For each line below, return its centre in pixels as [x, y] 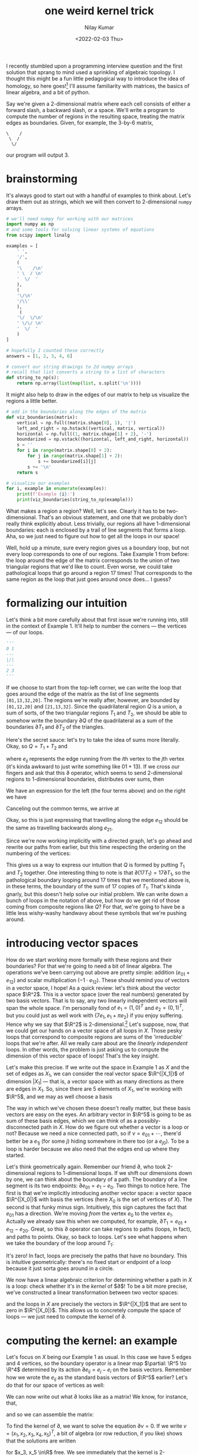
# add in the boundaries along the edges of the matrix [76, 412]
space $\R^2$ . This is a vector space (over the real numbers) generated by [98, 994]
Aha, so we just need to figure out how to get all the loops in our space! [93, 536]
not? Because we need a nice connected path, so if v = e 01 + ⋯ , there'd [94, 1134]
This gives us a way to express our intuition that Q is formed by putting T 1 [95, 865]
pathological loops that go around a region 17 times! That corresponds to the [99, 573]
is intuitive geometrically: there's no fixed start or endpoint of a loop [89, 1262]
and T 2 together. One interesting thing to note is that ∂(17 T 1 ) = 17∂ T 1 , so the [98, 873]
